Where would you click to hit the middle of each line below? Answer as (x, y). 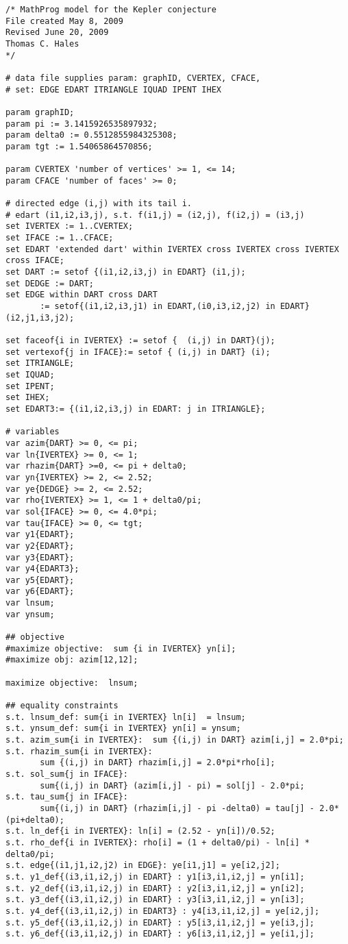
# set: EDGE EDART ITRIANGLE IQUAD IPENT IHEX (113, 89)
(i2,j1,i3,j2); (40, 318)
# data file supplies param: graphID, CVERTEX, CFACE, (133, 78)
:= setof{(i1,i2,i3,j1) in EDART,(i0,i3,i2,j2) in (158, 307)
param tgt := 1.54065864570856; (79, 146)
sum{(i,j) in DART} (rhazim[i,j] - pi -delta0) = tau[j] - (177, 808)
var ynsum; (30, 614)
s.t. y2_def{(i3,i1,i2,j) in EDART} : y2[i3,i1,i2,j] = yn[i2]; (155, 888)
